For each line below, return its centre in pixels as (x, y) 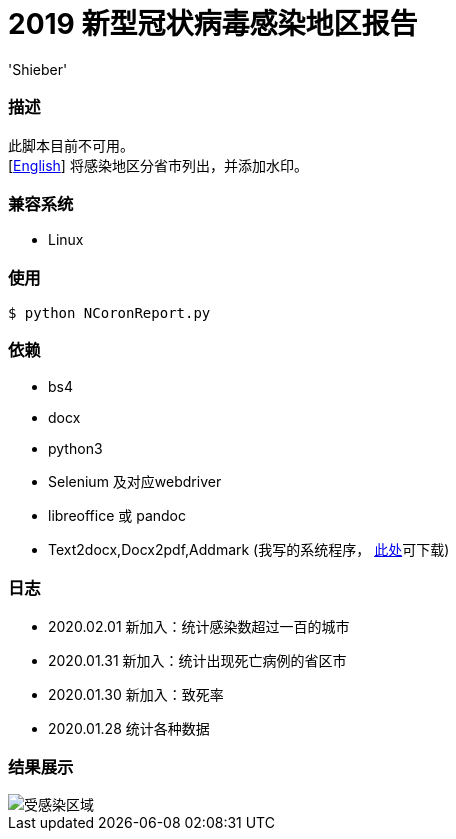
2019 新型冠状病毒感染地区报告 (213, 24)
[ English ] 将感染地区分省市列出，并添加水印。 (158, 165)
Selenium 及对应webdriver (135, 481)
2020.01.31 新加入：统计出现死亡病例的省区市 (197, 660)
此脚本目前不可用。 (71, 145)
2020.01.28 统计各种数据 (129, 728)
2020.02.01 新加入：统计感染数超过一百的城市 (199, 626)
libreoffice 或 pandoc (117, 515)
